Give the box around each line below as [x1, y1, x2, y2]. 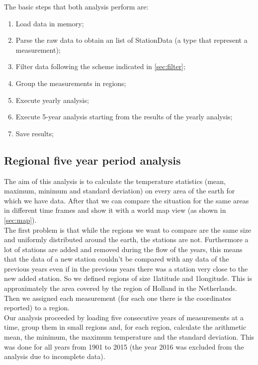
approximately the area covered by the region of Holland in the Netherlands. [4, 283, 237, 293]
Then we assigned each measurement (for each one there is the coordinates [4, 292, 232, 303]
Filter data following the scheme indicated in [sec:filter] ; [15, 61, 185, 72]
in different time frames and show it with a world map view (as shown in [4, 205, 226, 215]
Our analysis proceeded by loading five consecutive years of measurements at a [4, 312, 244, 322]
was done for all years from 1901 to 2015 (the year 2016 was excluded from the [4, 341, 244, 352]
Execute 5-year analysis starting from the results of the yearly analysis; [15, 111, 233, 122]
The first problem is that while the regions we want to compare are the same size [4, 224, 252, 235]
